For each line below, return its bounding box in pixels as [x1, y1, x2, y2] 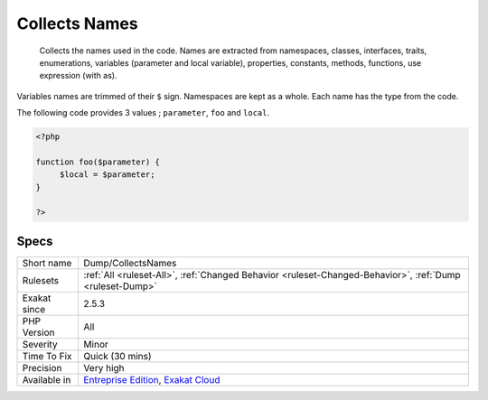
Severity [22, 338, 58, 350]
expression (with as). [39, 70, 117, 81]
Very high [83, 361, 126, 374]
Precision [22, 361, 62, 374]
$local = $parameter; [59, 170, 155, 180]
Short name [22, 256, 72, 269]
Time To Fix [22, 349, 72, 362]
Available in [22, 373, 71, 386]
